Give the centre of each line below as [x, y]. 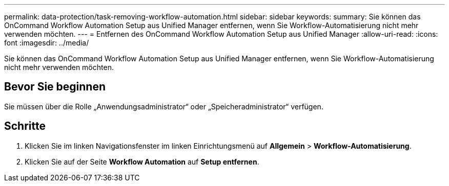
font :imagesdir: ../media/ [47, 43]
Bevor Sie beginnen [55, 87]
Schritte [25, 126]
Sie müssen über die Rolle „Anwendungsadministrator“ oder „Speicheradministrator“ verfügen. [164, 106]
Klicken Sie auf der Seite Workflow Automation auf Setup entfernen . [142, 161]
